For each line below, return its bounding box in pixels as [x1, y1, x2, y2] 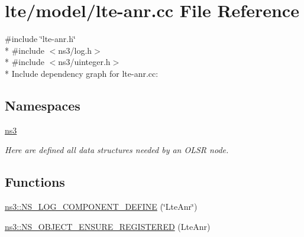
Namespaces [5, 96, 80, 114]
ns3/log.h [58, 44, 92, 56]
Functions [5, 173, 65, 191]
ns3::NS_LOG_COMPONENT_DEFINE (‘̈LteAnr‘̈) [5, 200, 198, 213]
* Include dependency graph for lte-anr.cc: [5, 67, 159, 79]
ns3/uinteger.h [58, 56, 111, 68]
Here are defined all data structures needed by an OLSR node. [5, 144, 229, 156]
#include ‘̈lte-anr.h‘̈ [5, 33, 76, 45]
